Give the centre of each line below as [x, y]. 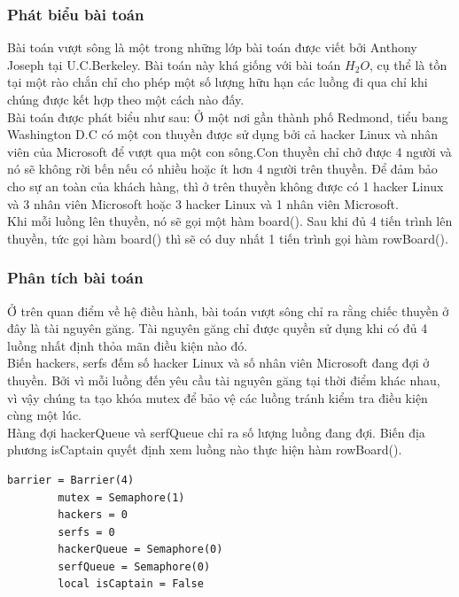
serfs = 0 [86, 532]
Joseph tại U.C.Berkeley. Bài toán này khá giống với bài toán [174, 64]
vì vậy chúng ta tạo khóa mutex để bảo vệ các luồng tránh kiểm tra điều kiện [218, 397]
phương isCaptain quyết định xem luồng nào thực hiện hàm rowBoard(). [205, 450]
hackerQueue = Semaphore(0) [140, 550]
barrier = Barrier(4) [71, 480]
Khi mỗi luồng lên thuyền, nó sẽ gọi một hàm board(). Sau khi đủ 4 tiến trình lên [230, 221]
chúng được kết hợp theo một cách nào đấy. [126, 99]
